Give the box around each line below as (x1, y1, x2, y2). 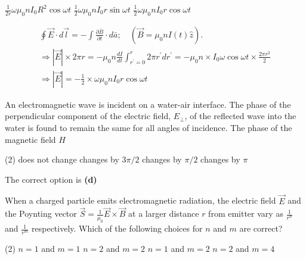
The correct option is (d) (5, 173, 97, 185)
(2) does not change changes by (5, 153, 119, 166)
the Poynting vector (5, 207, 77, 220)
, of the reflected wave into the (184, 110, 296, 122)
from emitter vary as (208, 207, 283, 220)
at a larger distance (128, 207, 199, 220)
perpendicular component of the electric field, (5, 110, 171, 122)
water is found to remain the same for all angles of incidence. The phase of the (5, 121, 292, 134)
